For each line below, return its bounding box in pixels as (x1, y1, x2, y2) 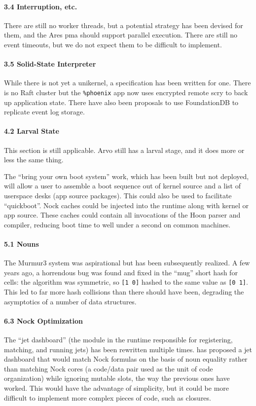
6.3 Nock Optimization (4, 315, 83, 326)
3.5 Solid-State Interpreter (4, 59, 96, 69)
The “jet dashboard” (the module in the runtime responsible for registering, (4, 334, 233, 344)
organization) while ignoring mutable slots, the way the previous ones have (4, 373, 230, 383)
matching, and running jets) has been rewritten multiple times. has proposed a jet (4, 344, 253, 354)
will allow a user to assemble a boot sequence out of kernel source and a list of (4, 181, 241, 191)
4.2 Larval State (4, 126, 59, 136)
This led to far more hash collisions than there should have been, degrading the (4, 287, 244, 296)
